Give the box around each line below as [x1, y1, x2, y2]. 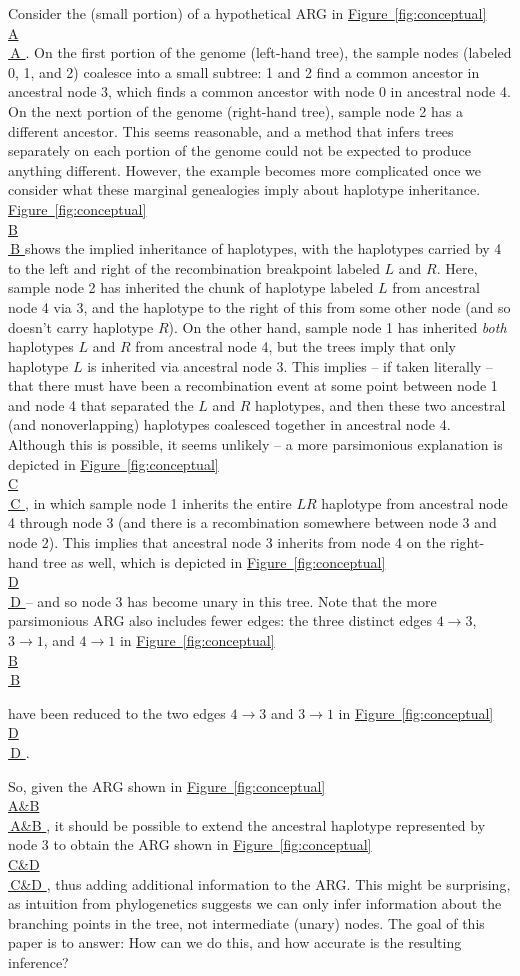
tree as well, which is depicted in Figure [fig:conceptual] [43, 551, 386, 572]
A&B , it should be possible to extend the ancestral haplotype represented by [10, 814, 486, 835]
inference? [8, 951, 69, 972]
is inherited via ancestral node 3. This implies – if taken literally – [87, 355, 493, 376]
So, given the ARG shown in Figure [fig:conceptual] [8, 775, 326, 796]
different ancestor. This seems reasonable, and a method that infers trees [8, 120, 454, 141]
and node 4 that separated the [8, 394, 194, 415]
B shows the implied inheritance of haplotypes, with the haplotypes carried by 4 [10, 238, 502, 259]
